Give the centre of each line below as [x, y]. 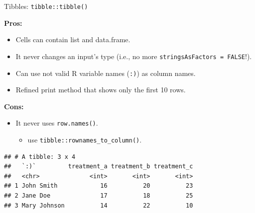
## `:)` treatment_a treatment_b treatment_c [99, 167]
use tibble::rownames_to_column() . [85, 140]
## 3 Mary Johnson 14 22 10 [99, 205]
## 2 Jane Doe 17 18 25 [99, 196]
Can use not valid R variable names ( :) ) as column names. [106, 73]
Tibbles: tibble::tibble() [46, 6]
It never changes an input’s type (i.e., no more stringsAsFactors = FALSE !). [134, 56]
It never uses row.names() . [57, 123]
